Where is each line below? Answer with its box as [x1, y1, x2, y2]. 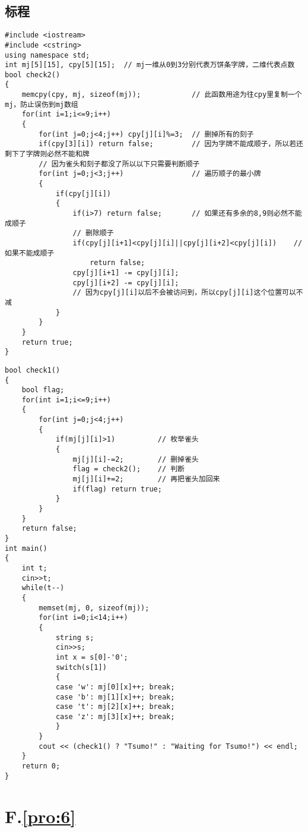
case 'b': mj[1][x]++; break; [55, 692, 175, 701]
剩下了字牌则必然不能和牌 [5, 150, 90, 159]
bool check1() [5, 365, 61, 374]
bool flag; [21, 386, 65, 395]
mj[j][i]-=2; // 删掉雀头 [72, 455, 199, 464]
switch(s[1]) [55, 663, 107, 672]
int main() [5, 544, 47, 553]
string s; [55, 633, 94, 642]
